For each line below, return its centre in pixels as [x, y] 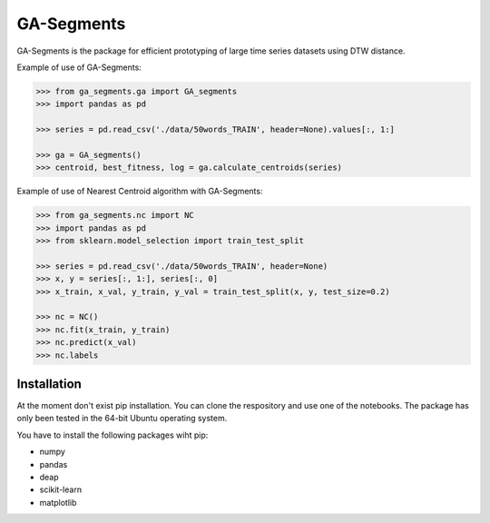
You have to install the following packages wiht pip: [113, 435]
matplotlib [58, 502]
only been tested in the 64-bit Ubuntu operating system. [122, 419]
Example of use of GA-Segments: [79, 67]
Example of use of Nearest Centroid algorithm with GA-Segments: [140, 192]
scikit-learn [60, 489]
